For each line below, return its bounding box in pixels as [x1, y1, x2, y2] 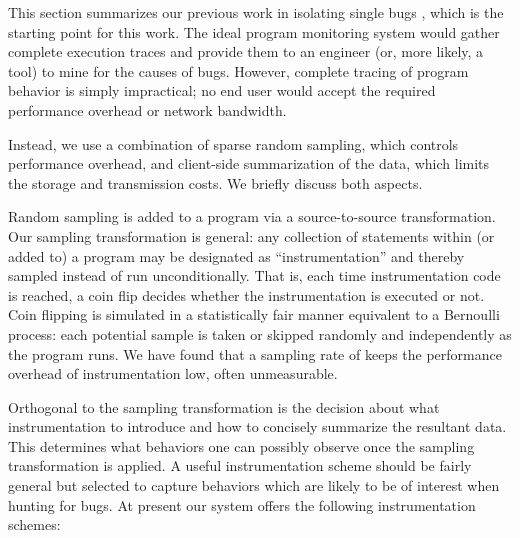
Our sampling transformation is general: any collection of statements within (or [8, 225, 495, 246]
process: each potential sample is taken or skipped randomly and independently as [8, 323, 512, 344]
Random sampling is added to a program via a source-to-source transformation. [8, 206, 496, 227]
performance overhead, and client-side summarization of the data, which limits [8, 153, 490, 174]
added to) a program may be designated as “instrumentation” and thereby [8, 245, 465, 266]
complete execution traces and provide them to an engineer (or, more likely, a [8, 41, 484, 62]
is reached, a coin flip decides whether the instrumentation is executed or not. [8, 284, 485, 305]
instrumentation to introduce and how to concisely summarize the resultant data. [8, 416, 507, 437]
